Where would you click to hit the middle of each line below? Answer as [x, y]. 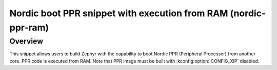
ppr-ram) [29, 27]
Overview [26, 41]
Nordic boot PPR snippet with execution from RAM [119, 13]
